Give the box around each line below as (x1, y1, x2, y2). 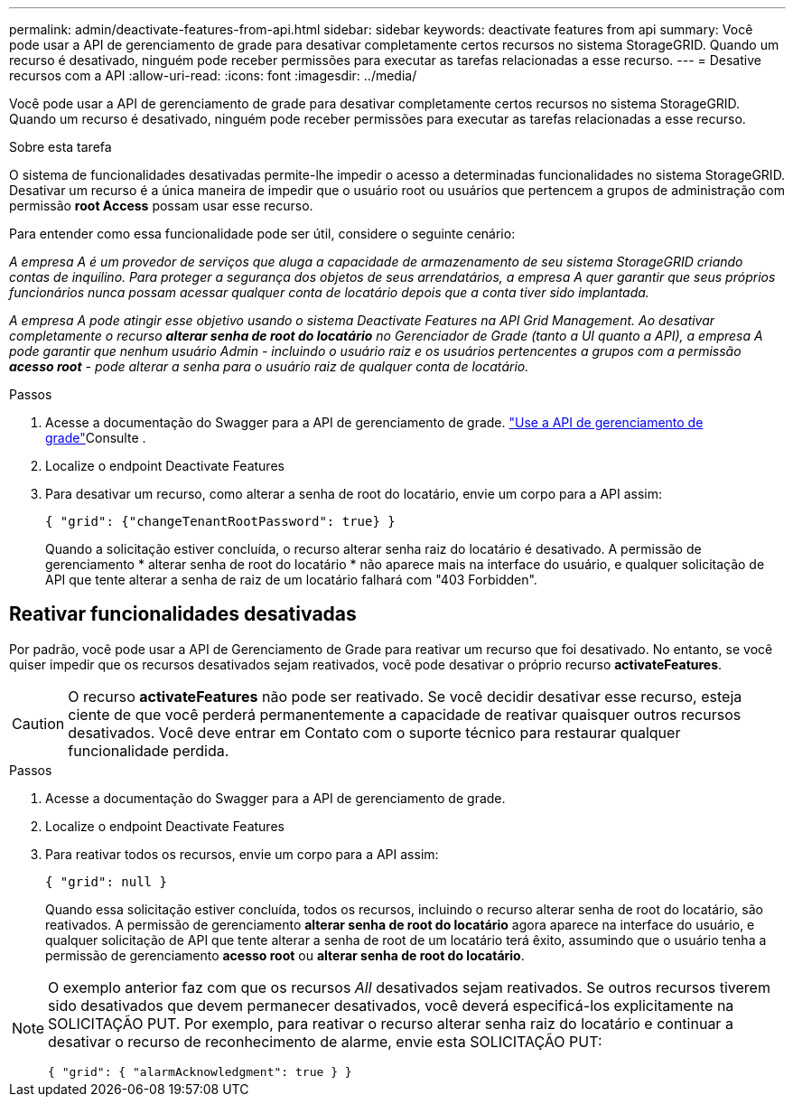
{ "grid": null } (45, 874, 167, 889)
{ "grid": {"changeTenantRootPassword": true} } (45, 514, 396, 529)
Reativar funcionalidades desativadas (9, 603, 357, 626)
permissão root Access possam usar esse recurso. (9, 198, 313, 213)
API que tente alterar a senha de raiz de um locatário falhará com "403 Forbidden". (45, 572, 537, 587)
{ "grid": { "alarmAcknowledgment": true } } (48, 1064, 352, 1079)
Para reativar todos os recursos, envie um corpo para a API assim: (45, 846, 439, 862)
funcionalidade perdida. (68, 741, 229, 760)
